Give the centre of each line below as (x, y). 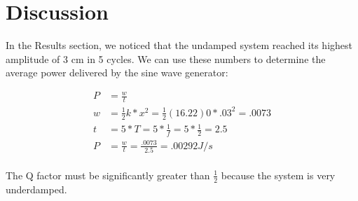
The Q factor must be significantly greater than (108, 175)
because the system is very (278, 175)
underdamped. (36, 189)
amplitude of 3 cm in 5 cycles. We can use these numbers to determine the (166, 58)
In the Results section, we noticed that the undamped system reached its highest (179, 45)
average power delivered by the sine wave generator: (117, 72)
